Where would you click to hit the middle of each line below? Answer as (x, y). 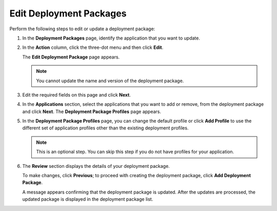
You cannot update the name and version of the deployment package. (110, 81)
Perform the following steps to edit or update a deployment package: (82, 29)
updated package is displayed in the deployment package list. (88, 199)
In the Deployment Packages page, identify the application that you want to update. (111, 38)
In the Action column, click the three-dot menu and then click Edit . (93, 47)
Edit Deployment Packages (68, 13)
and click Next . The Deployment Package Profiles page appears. (92, 111)
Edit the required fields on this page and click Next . (76, 94)
